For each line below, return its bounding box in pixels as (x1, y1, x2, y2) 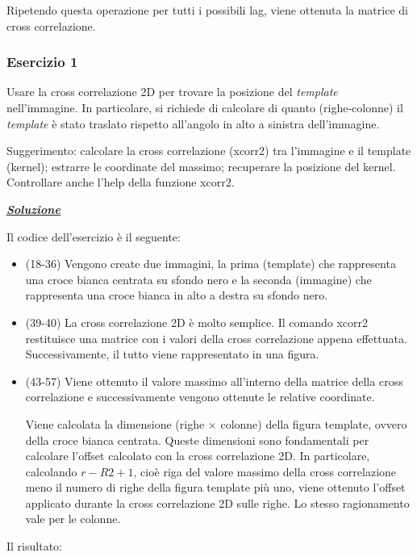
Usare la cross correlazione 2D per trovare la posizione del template (6, 83, 338, 100)
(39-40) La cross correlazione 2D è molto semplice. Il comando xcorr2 (25, 313, 369, 330)
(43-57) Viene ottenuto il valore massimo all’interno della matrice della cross (25, 372, 403, 389)
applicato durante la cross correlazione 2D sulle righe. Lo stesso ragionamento (25, 494, 410, 511)
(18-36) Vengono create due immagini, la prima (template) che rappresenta (25, 255, 396, 272)
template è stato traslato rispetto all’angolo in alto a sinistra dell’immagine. (6, 115, 380, 132)
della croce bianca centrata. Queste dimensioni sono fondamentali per (25, 431, 369, 448)
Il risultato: (6, 538, 62, 555)
